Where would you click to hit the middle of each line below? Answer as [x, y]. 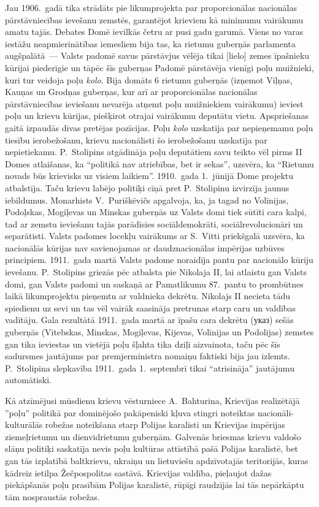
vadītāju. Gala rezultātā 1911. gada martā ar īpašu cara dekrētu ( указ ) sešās [149, 320]
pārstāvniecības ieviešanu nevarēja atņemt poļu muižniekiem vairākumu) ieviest [154, 103]
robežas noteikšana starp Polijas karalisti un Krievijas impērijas [165, 425]
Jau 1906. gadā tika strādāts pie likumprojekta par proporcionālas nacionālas [151, 7]
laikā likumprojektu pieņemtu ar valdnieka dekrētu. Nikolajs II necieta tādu [148, 296]
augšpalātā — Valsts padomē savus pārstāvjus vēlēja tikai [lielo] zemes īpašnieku [157, 55]
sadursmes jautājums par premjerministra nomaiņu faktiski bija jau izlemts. [148, 356]
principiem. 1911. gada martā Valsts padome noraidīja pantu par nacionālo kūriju [159, 260]
